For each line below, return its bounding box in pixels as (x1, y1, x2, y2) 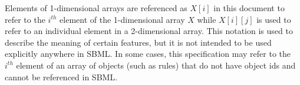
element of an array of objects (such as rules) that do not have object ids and (16, 59, 296, 71)
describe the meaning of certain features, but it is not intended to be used (5, 36, 272, 48)
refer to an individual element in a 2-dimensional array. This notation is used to (5, 25, 293, 37)
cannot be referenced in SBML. (5, 70, 118, 83)
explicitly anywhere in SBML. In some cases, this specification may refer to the (5, 47, 291, 60)
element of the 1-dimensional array (60, 13, 185, 25)
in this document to (213, 2, 285, 13)
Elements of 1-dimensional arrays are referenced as (5, 2, 187, 13)
